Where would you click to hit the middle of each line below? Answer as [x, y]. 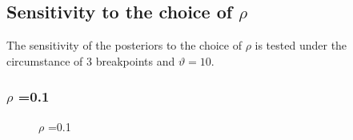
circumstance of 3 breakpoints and [91, 60]
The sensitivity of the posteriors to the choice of [124, 45]
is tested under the [301, 45]
